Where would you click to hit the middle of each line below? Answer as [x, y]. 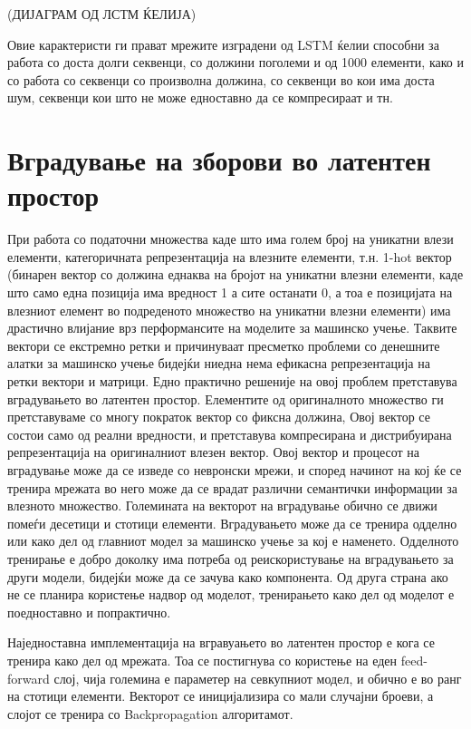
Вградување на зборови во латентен [219, 160]
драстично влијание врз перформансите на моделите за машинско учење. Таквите [232, 328]
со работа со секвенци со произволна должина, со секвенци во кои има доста [221, 79]
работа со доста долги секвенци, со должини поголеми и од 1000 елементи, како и [235, 62]
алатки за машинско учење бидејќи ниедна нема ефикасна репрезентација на [219, 363]
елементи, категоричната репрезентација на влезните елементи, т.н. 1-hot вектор [230, 256]
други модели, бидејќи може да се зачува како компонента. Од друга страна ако [228, 576]
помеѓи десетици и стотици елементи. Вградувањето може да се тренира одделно [232, 523]
